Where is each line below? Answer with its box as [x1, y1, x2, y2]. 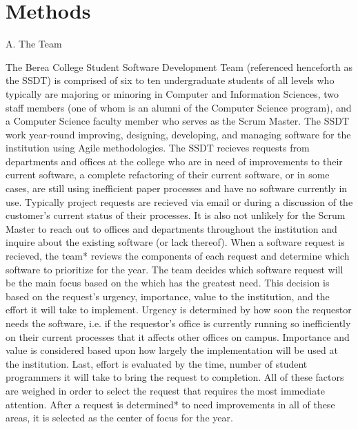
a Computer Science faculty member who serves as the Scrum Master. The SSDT [6, 114, 350, 128]
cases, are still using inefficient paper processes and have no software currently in [6, 181, 348, 196]
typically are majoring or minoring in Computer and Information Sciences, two [6, 86, 339, 101]
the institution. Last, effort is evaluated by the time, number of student [6, 356, 308, 370]
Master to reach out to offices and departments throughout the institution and [6, 221, 337, 236]
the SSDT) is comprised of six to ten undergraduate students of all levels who [6, 73, 335, 87]
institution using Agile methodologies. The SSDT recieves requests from [6, 140, 310, 155]
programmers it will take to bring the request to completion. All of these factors [6, 370, 344, 384]
